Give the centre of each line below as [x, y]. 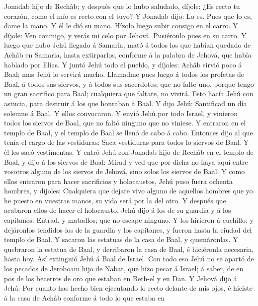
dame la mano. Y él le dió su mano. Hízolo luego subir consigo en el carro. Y [121, 26]
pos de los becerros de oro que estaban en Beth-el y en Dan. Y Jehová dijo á [121, 278]
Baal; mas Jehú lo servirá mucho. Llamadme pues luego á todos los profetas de [124, 74]
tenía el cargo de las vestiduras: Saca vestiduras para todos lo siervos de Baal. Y [127, 142]
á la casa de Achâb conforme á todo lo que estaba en [84, 297]
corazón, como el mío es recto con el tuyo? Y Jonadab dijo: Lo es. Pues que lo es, [128, 16]
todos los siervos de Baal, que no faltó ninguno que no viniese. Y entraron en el [125, 123]
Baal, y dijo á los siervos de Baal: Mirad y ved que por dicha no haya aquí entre [126, 161]
